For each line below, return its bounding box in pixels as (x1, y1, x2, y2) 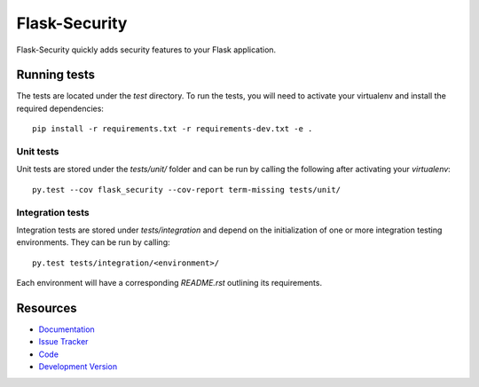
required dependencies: (16, 103, 104, 114)
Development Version (38, 361, 118, 372)
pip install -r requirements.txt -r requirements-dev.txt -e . (32, 124, 313, 134)
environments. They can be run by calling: (16, 237, 170, 248)
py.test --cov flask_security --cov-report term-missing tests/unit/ (32, 185, 342, 194)
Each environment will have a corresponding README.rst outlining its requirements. (16, 278, 323, 288)
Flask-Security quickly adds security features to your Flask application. (16, 44, 277, 55)
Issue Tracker (38, 336, 89, 347)
